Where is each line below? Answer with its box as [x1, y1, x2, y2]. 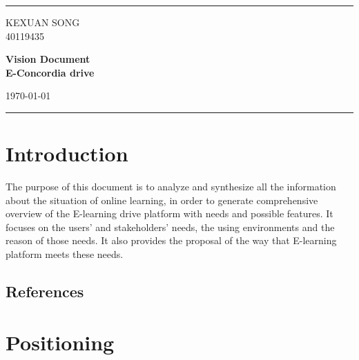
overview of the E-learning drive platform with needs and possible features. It [6, 206, 333, 221]
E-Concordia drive [6, 65, 95, 79]
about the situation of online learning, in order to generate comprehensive [6, 192, 318, 207]
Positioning [6, 328, 115, 356]
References [6, 281, 84, 302]
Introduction [6, 139, 128, 168]
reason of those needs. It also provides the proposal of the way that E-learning [6, 233, 337, 248]
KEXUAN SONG [6, 15, 80, 29]
